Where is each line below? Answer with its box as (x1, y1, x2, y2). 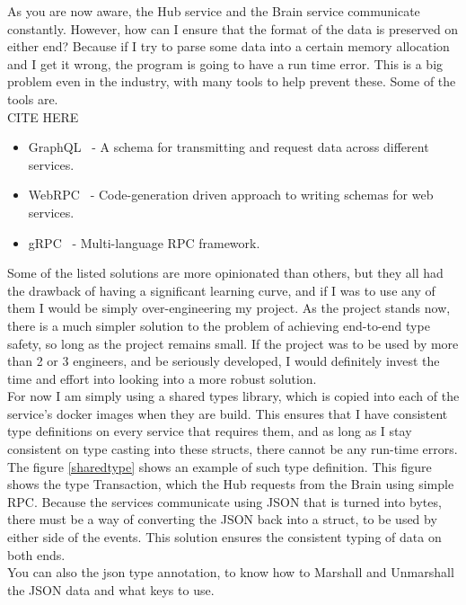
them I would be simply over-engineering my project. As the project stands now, (7, 298, 451, 317)
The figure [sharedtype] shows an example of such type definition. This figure (7, 457, 432, 476)
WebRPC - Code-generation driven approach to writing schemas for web (28, 185, 434, 204)
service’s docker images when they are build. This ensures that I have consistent (7, 404, 448, 423)
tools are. (7, 89, 58, 108)
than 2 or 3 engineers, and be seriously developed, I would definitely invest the (7, 351, 440, 370)
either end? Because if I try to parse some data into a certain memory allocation (7, 37, 450, 56)
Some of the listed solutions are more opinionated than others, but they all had (7, 263, 444, 282)
